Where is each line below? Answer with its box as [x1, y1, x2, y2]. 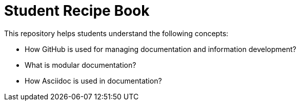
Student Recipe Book [4, 2, 150, 19]
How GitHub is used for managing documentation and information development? [25, 44, 296, 54]
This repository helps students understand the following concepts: [4, 29, 229, 38]
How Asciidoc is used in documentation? [25, 76, 162, 85]
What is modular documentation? [25, 60, 136, 69]
